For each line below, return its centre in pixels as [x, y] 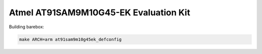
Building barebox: [27, 27]
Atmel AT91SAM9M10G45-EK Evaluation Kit [99, 12]
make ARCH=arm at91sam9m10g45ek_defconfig [70, 39]
